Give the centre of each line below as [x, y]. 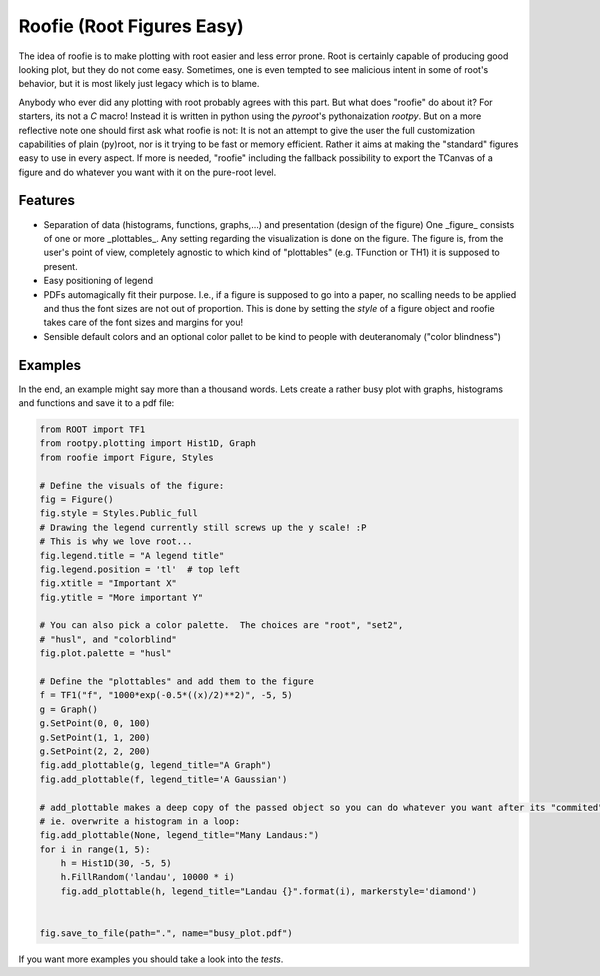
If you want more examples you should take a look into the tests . [151, 959]
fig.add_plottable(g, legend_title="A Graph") [155, 765]
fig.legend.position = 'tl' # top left [139, 569]
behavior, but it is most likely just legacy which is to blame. [139, 84]
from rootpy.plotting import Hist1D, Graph [148, 443]
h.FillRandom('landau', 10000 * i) [147, 877]
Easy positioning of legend [98, 281]
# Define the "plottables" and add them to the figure [176, 681]
